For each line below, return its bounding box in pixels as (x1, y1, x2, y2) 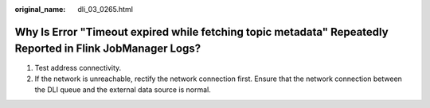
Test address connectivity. (34, 63, 122, 72)
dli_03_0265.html (77, 5, 133, 13)
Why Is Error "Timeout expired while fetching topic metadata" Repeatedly (14, 25, 389, 39)
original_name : (14, 5, 66, 13)
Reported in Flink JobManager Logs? (14, 42, 201, 56)
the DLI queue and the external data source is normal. (34, 85, 211, 94)
